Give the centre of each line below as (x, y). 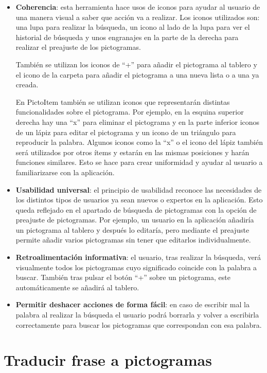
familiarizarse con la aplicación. (65, 172)
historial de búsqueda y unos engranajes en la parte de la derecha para (127, 37)
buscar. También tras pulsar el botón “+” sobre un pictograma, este (123, 277)
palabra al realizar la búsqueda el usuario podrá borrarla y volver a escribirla (137, 315)
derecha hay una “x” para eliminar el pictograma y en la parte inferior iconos (138, 122)
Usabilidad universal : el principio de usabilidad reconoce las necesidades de (139, 189)
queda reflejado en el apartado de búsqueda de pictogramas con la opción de (136, 209)
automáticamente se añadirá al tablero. (77, 287)
